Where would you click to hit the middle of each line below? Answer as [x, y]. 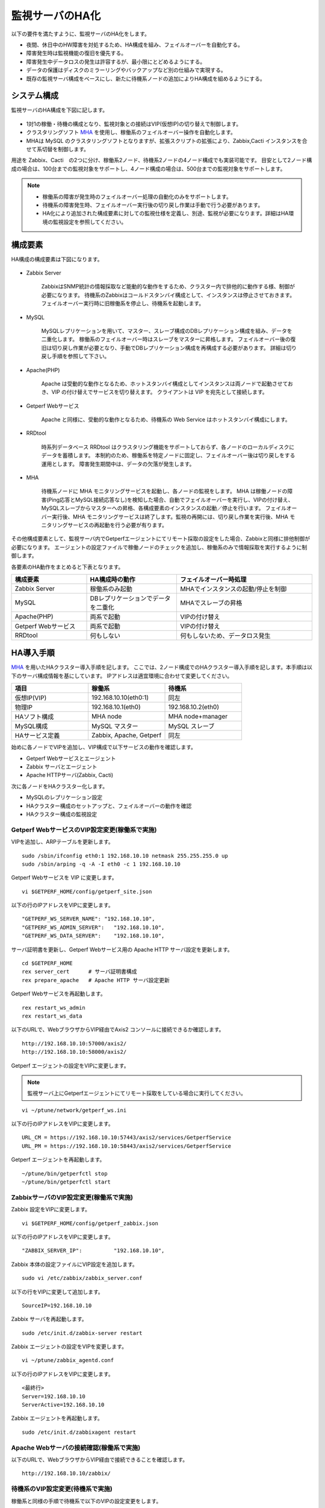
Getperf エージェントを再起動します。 [58, 1160]
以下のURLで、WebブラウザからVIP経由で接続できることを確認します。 [100, 1459]
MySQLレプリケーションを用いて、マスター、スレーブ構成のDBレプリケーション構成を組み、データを [167, 331]
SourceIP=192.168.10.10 [57, 1305]
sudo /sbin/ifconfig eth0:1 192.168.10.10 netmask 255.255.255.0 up [125, 856]
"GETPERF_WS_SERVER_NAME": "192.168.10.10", [89, 919]
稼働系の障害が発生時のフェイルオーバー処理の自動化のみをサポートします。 [137, 197]
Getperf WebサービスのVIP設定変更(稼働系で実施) [84, 829]
